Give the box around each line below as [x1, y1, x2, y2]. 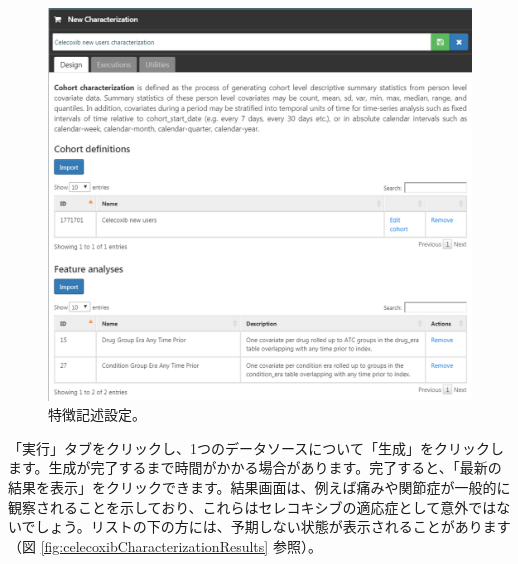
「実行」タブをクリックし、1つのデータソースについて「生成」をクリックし [8, 437, 504, 458]
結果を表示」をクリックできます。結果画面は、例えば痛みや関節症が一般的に [8, 476, 511, 497]
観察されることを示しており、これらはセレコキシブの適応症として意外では [8, 496, 497, 517]
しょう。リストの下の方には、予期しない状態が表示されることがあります [35, 516, 511, 537]
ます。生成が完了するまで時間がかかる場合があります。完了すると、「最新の [8, 457, 502, 478]
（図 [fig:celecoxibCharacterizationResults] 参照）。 [8, 535, 322, 556]
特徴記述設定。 [48, 404, 146, 425]
